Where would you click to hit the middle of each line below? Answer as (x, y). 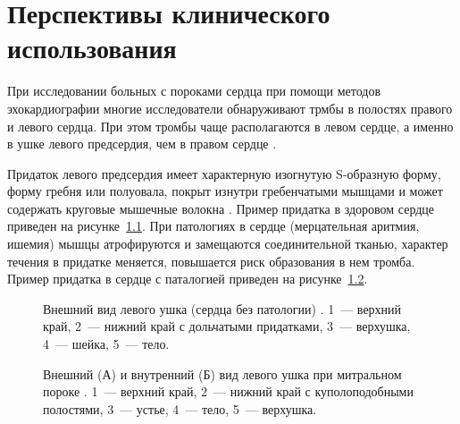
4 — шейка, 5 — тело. (106, 344)
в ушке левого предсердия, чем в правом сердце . (142, 144)
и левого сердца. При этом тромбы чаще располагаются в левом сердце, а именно (230, 126)
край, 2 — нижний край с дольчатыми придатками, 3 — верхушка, (227, 326)
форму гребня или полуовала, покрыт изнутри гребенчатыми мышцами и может (225, 191)
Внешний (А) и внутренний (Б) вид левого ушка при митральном (222, 373)
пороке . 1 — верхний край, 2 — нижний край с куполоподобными (228, 391)
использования (92, 48)
